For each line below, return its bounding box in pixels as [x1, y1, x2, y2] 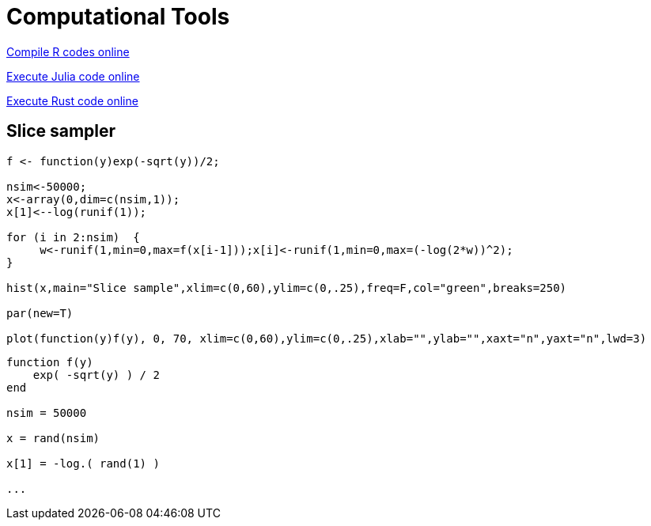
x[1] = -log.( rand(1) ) [6, 456, 160, 470]
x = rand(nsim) [6, 431, 100, 445]
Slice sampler [6, 121, 116, 142]
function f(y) [6, 355, 93, 369]
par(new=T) [6, 306, 74, 320]
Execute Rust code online [6, 93, 138, 108]
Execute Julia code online [6, 69, 140, 83]
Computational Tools [6, 3, 230, 30]
